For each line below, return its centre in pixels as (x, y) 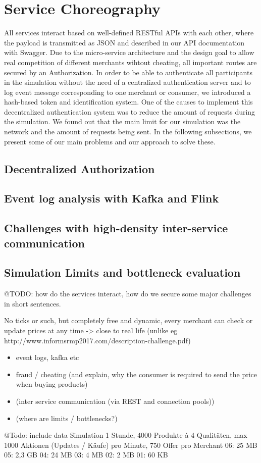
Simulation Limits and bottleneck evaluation (122, 272)
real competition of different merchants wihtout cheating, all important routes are (130, 62)
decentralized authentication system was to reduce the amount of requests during (130, 111)
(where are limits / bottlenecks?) (67, 418)
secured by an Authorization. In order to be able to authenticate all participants (128, 72)
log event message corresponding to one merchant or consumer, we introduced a (127, 92)
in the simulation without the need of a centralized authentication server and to (127, 82)
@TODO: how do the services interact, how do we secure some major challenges (128, 294)
